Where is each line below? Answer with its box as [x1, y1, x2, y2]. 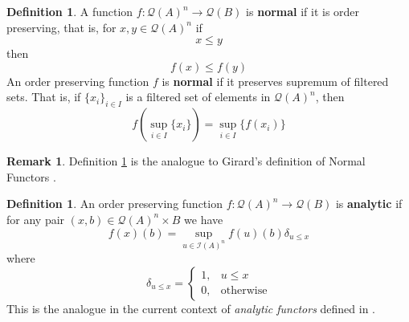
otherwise [220, 285, 268, 297]
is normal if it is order [246, 3, 360, 19]
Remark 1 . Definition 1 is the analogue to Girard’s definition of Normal [6, 153, 366, 169]
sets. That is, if [6, 88, 81, 105]
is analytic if [335, 195, 403, 212]
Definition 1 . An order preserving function [6, 195, 223, 212]
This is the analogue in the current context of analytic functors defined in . [6, 300, 376, 316]
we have [184, 210, 223, 227]
